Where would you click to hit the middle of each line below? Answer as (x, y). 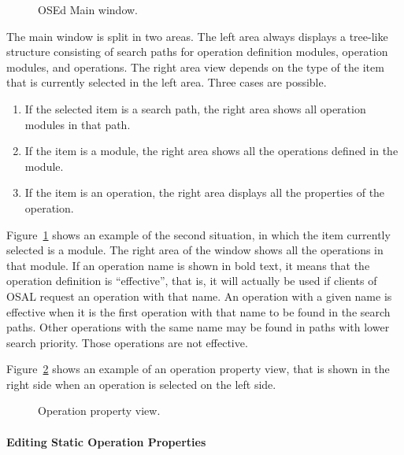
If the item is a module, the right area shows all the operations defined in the (211, 151)
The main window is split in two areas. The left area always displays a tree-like (197, 36)
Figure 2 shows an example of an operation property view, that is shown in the (198, 369)
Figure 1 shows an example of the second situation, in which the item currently (198, 234)
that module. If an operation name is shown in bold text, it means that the (188, 265)
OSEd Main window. (88, 9)
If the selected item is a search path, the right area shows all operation (195, 108)
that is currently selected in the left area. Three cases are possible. (167, 82)
